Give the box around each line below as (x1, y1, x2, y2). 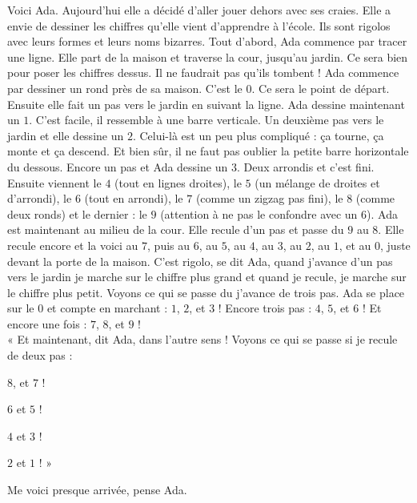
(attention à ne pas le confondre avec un (160, 205, 358, 222)
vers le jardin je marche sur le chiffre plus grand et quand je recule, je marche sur (7, 268, 407, 285)
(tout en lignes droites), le (114, 174, 242, 191)
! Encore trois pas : (218, 300, 312, 316)
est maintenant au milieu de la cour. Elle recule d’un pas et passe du (7, 221, 344, 238)
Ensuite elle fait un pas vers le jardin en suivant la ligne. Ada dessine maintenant (7, 95, 405, 112)
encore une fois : (7, 315, 87, 332)
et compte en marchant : (46, 300, 168, 316)
